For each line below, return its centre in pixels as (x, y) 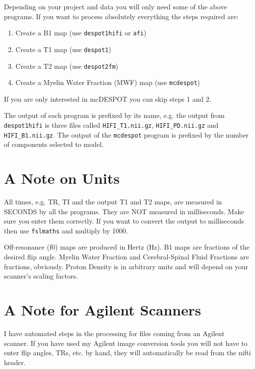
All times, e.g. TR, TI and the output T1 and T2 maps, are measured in (113, 202)
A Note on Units (62, 178)
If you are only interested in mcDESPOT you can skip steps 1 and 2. (108, 99)
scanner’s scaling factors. (41, 276)
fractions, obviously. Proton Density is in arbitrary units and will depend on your (126, 266)
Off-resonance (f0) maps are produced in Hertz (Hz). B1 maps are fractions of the (127, 247)
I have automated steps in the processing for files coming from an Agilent (114, 333)
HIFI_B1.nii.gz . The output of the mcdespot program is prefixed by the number (126, 134)
